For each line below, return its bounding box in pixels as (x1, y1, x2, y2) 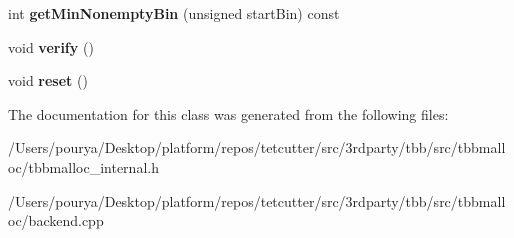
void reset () (8, 70, 88, 91)
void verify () (8, 36, 94, 57)
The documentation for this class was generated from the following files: (8, 103, 449, 124)
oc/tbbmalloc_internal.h (8, 156, 159, 177)
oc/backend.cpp (8, 210, 104, 231)
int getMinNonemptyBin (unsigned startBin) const (8, 3, 340, 23)
